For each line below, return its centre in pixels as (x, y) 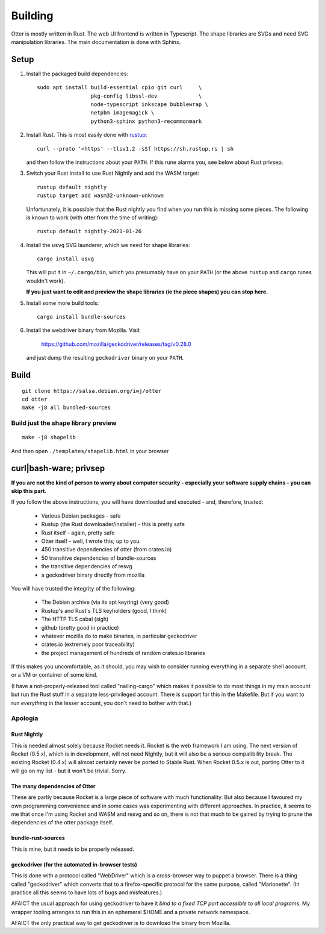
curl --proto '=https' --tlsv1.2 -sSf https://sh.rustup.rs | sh (135, 149)
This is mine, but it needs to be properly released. (73, 849)
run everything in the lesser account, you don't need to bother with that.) (101, 703)
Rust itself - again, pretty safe (78, 533)
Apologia (25, 718)
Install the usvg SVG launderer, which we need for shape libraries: (108, 245)
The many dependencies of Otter (53, 786)
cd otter (35, 400)
